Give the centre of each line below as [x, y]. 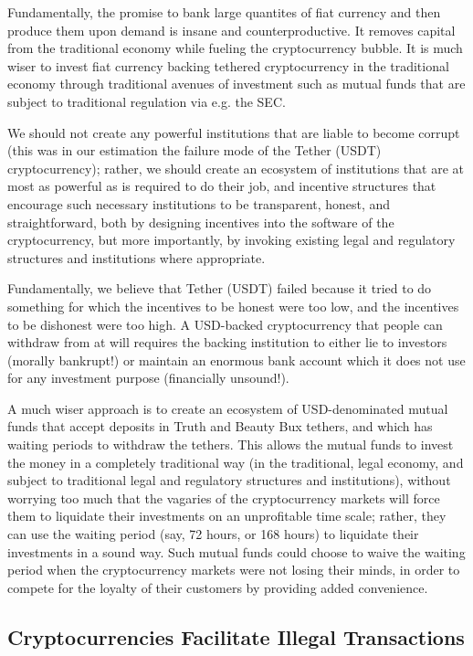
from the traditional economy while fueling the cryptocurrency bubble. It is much [235, 48]
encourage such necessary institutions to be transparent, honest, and [199, 203]
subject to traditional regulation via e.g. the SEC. [147, 101]
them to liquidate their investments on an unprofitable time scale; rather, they [227, 516]
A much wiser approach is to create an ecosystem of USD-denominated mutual [228, 408]
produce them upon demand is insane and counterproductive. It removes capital [231, 30]
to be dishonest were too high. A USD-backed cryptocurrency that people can [225, 324]
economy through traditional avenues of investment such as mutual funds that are [236, 84]
